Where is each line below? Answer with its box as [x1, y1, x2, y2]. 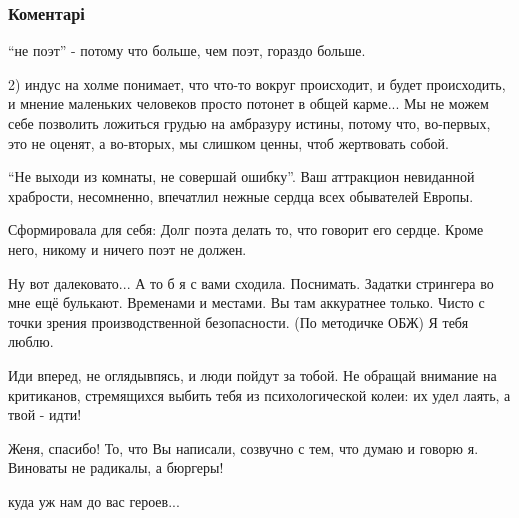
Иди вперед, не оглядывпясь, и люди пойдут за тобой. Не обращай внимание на [8, 364, 497, 385]
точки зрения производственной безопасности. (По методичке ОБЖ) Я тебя [8, 311, 469, 332]
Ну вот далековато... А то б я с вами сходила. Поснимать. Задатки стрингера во [8, 272, 494, 293]
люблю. [8, 331, 54, 352]
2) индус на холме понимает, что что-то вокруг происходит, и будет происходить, [8, 73, 506, 94]
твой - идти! [8, 404, 82, 425]
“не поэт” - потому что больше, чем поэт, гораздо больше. [8, 40, 366, 61]
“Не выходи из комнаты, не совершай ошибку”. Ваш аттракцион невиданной [8, 166, 475, 187]
